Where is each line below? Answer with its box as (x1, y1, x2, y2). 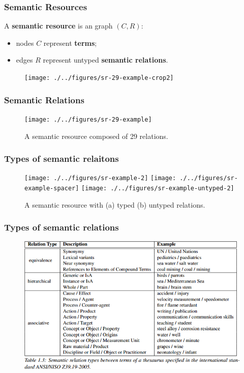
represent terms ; (43, 37, 97, 48)
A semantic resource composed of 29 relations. (24, 130, 168, 141)
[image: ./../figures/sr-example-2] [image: (24, 175, 176, 182)
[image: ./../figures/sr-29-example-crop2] (24, 74, 174, 81)
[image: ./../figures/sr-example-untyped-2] (81, 185, 234, 192)
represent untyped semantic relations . (43, 54, 168, 65)
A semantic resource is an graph (4, 20, 113, 31)
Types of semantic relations (4, 221, 119, 234)
